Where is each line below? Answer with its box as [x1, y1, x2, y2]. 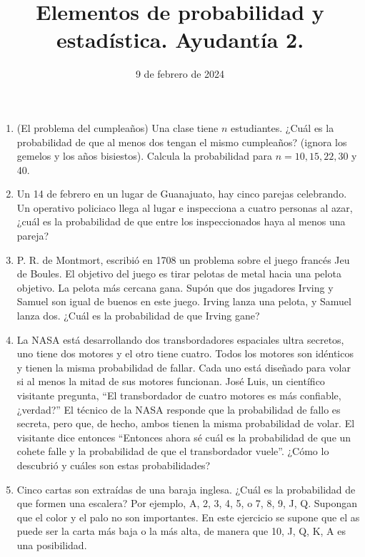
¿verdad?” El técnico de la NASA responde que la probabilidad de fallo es [16, 402, 341, 417]
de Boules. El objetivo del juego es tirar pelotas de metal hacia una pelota [16, 266, 341, 281]
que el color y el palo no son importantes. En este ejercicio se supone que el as [16, 509, 360, 524]
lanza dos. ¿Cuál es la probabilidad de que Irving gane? [16, 308, 260, 323]
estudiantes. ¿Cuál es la [231, 120, 334, 135]
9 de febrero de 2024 [135, 66, 225, 81]
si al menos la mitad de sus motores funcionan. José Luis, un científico [16, 374, 325, 389]
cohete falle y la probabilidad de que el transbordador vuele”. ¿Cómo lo [16, 444, 329, 459]
